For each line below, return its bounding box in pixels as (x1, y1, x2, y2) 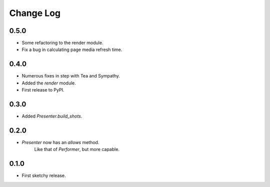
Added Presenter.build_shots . (21, 113, 82, 119)
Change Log (9, 7, 61, 18)
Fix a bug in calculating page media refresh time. (21, 46, 122, 52)
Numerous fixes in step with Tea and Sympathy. (21, 73, 120, 79)
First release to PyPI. (21, 87, 64, 93)
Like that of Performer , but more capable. (34, 146, 120, 152)
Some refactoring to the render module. (21, 40, 103, 46)
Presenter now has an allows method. (21, 139, 99, 145)
